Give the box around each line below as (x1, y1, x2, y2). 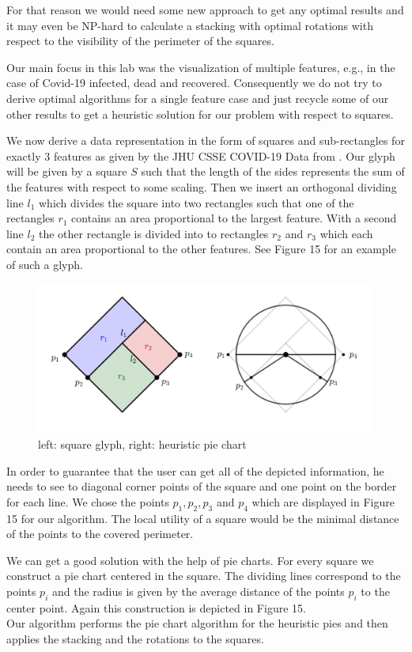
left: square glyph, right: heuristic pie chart (38, 436, 247, 453)
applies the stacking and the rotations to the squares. (6, 631, 264, 646)
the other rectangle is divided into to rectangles (38, 225, 269, 241)
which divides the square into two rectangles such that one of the (38, 194, 354, 210)
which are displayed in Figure (251, 493, 395, 510)
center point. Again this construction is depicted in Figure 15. (6, 599, 306, 616)
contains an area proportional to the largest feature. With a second (71, 210, 397, 226)
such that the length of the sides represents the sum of (141, 163, 405, 180)
